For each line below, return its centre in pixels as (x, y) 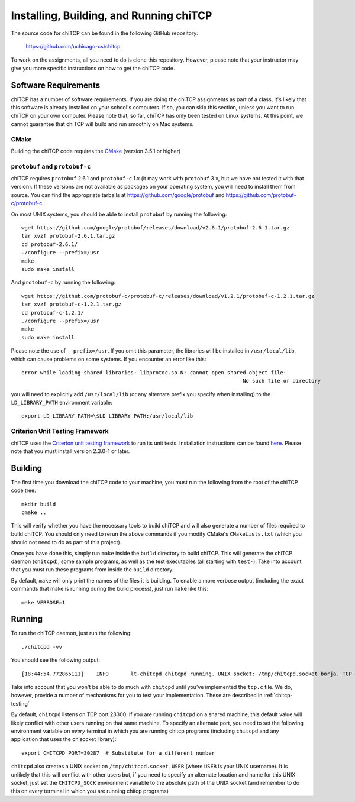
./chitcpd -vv (42, 647)
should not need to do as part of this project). (66, 542)
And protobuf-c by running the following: (63, 282)
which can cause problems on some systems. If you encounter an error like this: (109, 359)
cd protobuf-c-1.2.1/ (53, 313)
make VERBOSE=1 (43, 602)
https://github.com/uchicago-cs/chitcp (73, 46)
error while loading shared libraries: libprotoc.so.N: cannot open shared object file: (154, 372)
